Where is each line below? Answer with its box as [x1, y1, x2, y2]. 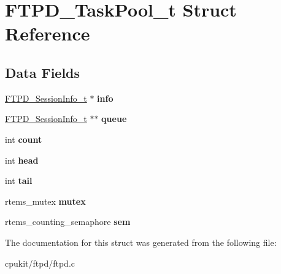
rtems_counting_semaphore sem [5, 215, 131, 228]
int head [5, 153, 39, 166]
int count [5, 132, 42, 145]
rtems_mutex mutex [5, 194, 86, 207]
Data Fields [5, 63, 80, 82]
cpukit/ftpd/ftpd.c [5, 256, 75, 269]
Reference [5, 21, 90, 46]
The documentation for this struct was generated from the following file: [5, 235, 277, 248]
